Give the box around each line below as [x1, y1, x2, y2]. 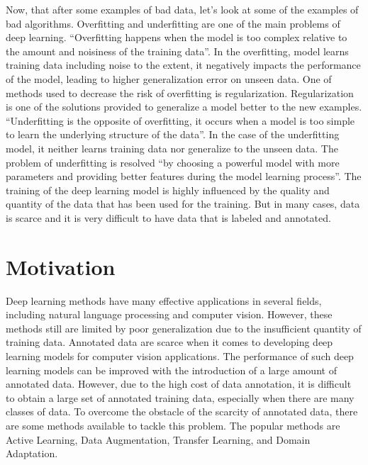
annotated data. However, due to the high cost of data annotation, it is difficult [6, 376, 352, 391]
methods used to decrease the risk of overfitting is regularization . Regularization [6, 85, 354, 100]
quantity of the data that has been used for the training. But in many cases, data [6, 196, 360, 211]
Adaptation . [6, 446, 58, 461]
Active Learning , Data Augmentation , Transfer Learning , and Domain [6, 432, 311, 447]
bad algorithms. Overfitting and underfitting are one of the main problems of [6, 16, 340, 30]
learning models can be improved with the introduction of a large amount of [6, 362, 337, 377]
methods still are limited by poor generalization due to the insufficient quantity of [6, 320, 362, 335]
